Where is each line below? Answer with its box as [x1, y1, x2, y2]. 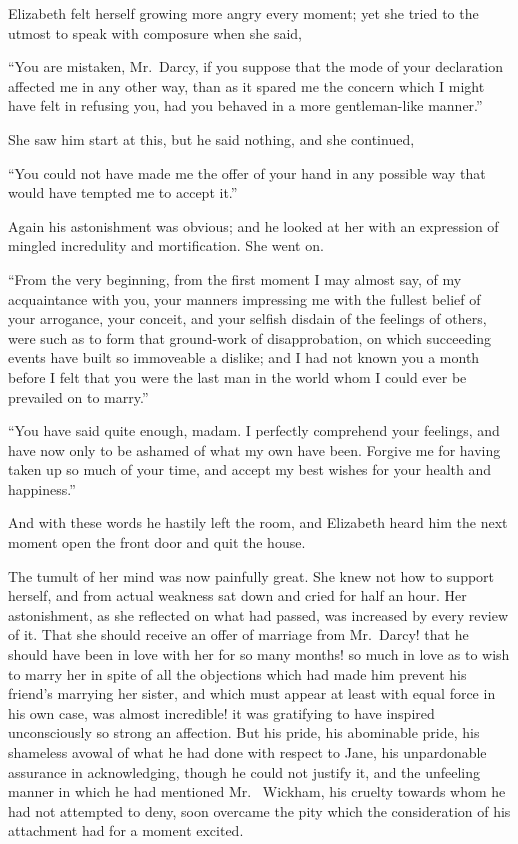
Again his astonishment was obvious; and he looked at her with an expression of [8, 215, 499, 236]
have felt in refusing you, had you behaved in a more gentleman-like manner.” [8, 95, 483, 116]
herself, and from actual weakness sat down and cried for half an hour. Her [8, 585, 467, 606]
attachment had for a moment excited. [8, 820, 244, 841]
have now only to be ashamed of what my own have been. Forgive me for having [8, 439, 501, 460]
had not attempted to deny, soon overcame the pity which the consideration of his [8, 800, 511, 821]
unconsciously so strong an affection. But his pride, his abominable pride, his [8, 722, 480, 743]
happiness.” [8, 478, 76, 499]
